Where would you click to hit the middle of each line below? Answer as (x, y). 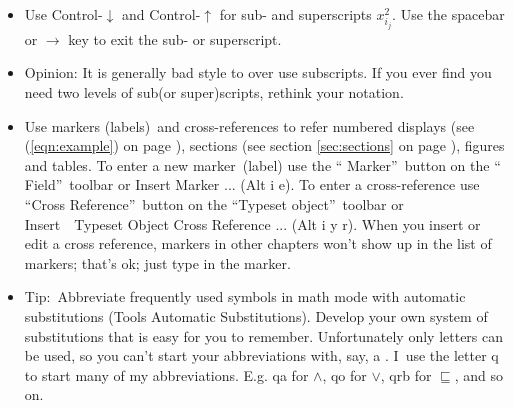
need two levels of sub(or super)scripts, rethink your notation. (214, 91)
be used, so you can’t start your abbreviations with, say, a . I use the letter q (261, 355)
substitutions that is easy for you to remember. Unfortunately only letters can (264, 335)
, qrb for (406, 374)
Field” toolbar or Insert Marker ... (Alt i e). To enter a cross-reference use (252, 184)
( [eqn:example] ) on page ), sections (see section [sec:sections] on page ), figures (264, 145)
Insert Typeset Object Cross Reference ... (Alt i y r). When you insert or (252, 223)
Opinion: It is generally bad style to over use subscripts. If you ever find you (258, 72)
